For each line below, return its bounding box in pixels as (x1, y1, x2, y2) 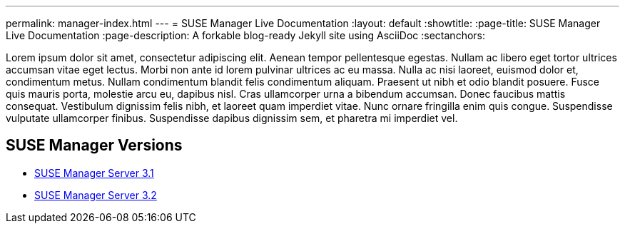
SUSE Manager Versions (6, 136, 183, 155)
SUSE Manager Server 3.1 (34, 166, 154, 179)
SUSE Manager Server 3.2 (34, 188, 157, 201)
